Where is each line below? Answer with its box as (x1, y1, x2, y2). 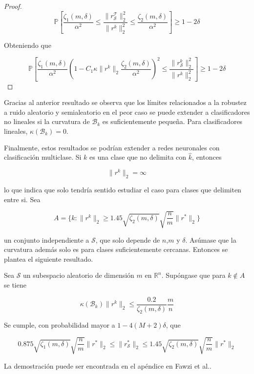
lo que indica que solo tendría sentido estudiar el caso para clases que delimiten (4, 184, 241, 194)
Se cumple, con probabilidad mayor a (4, 320, 115, 330)
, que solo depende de (95, 234, 160, 245)
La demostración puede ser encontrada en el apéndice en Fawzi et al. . (4, 360, 212, 371)
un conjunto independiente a (4, 234, 89, 245)
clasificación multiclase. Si (4, 152, 82, 162)
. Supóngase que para (161, 270, 226, 280)
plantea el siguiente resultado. (4, 253, 93, 264)
